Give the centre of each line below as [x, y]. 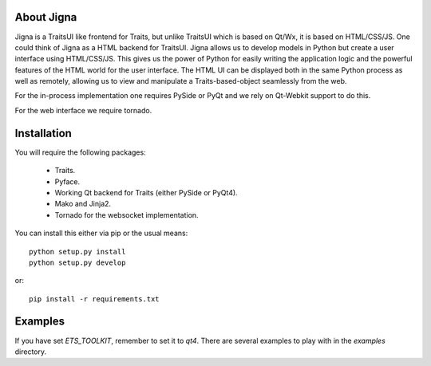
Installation [43, 133]
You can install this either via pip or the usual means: [101, 233]
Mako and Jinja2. [83, 204]
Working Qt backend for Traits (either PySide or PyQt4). [146, 192]
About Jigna [46, 17]
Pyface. [67, 181]
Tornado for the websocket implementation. [127, 214]
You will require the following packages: [81, 152]
